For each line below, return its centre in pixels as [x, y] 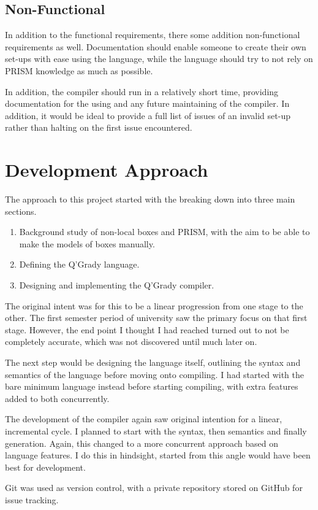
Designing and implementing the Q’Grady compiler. [117, 285]
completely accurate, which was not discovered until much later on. [131, 342]
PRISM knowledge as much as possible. [79, 70]
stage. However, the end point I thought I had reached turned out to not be [147, 329]
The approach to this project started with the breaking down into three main [150, 199]
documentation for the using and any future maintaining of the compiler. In [147, 103]
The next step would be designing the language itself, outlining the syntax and [153, 362]
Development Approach [107, 170]
